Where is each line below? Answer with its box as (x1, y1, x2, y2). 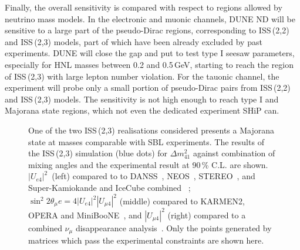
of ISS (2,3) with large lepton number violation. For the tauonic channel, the (5, 70, 279, 82)
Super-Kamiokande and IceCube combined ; (28, 181, 191, 193)
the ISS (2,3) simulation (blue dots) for (28, 147, 168, 159)
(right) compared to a (167, 208, 246, 221)
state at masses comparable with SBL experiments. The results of (28, 135, 264, 148)
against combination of (193, 147, 275, 159)
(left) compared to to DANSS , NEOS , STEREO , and (52, 170, 255, 182)
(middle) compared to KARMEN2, (119, 194, 245, 206)
